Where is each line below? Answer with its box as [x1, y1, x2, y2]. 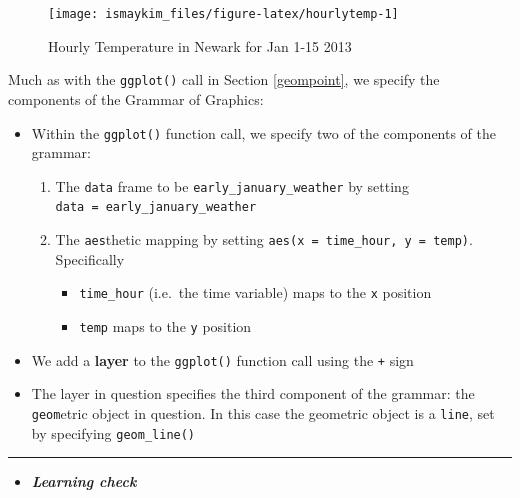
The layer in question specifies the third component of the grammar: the [31, 383, 475, 404]
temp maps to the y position [79, 315, 252, 336]
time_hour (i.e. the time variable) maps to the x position [79, 282, 432, 303]
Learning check [31, 471, 137, 492]
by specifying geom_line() [31, 422, 196, 443]
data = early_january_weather [55, 200, 257, 215]
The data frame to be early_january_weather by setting [55, 175, 409, 196]
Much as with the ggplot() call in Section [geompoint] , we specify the [8, 69, 440, 90]
